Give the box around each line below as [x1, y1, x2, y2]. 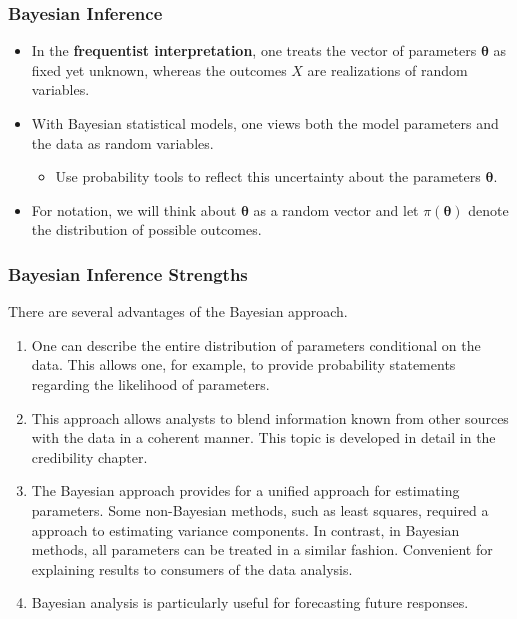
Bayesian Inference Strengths [8, 261, 248, 286]
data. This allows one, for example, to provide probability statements [31, 354, 456, 375]
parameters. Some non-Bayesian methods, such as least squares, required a [31, 499, 489, 520]
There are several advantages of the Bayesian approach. [8, 301, 348, 322]
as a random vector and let [253, 199, 419, 220]
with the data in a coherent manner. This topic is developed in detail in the [31, 427, 496, 448]
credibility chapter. [31, 446, 148, 467]
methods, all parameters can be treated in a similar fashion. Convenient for [31, 539, 493, 560]
